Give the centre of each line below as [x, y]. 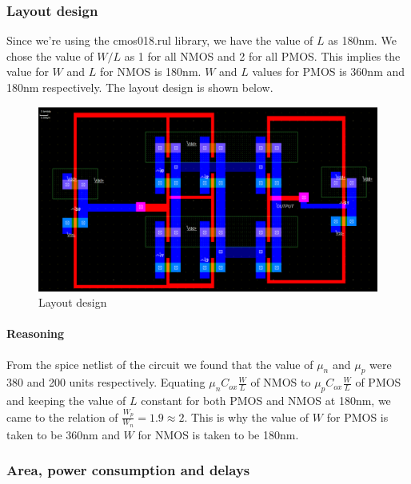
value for [28, 71]
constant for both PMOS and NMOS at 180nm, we [266, 401]
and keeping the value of [66, 401]
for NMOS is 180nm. [150, 71]
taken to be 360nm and [63, 434]
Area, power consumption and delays [128, 470]
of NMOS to [281, 382]
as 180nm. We [362, 40]
